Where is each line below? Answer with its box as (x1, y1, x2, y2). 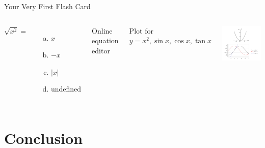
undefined (50, 83, 82, 94)
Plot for (129, 25, 153, 36)
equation (92, 35, 119, 46)
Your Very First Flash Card (4, 1, 91, 11)
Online (92, 25, 113, 36)
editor (92, 45, 110, 55)
